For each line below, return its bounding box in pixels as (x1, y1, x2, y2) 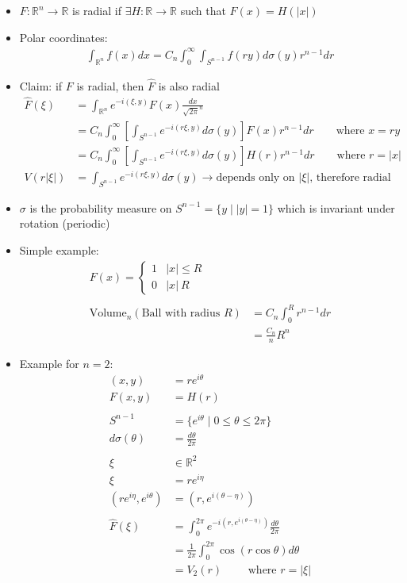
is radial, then (76, 77, 144, 94)
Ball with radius (141, 308, 221, 320)
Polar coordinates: (19, 29, 108, 45)
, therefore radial (309, 172, 391, 183)
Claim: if (19, 77, 63, 94)
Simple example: (19, 242, 99, 258)
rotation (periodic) (19, 215, 110, 232)
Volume (89, 308, 127, 320)
